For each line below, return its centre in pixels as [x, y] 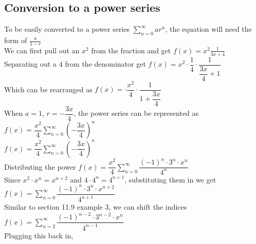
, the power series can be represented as [136, 113]
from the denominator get [105, 64]
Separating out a [30, 64]
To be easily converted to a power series [67, 29]
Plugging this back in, [39, 235]
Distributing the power [40, 166]
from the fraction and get [131, 50]
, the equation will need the [208, 29]
